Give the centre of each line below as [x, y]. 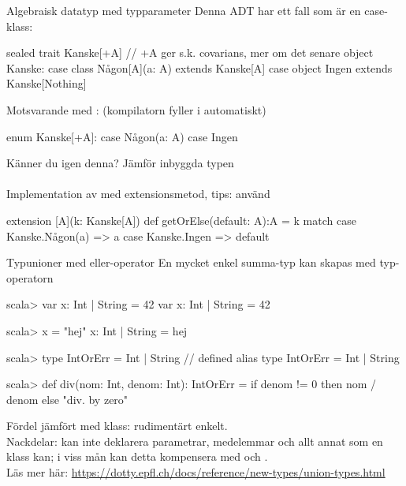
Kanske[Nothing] [47, 83]
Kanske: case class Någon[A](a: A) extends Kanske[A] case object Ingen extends [199, 67]
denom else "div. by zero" [67, 399]
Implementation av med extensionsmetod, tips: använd [138, 194]
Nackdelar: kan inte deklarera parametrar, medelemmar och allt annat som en [195, 441]
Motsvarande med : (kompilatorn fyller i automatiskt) [136, 109]
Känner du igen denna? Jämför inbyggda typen [120, 163]
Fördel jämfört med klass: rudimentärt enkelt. [117, 426]
